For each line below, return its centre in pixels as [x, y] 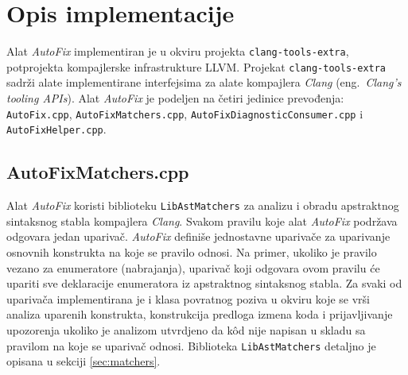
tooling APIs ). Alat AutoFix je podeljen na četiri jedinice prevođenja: [175, 98]
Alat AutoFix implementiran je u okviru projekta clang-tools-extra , [178, 51]
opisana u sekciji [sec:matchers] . [84, 361]
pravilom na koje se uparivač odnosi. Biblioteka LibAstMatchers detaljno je [191, 345]
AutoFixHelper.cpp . [56, 129]
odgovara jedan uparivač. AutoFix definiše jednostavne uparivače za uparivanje [198, 236]
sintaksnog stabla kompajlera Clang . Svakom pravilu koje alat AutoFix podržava [202, 220]
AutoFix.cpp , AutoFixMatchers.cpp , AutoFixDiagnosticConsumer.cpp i [185, 113]
